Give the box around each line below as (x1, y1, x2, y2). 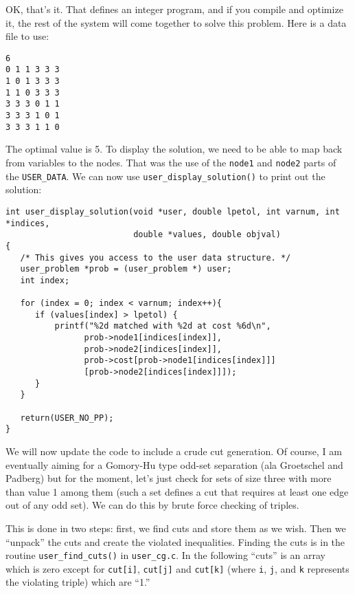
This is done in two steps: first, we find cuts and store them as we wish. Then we (5, 520, 346, 535)
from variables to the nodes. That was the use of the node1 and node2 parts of (5, 155, 336, 169)
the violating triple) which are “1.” (5, 575, 150, 589)
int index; (20, 275, 70, 285)
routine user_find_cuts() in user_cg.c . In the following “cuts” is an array (5, 548, 325, 562)
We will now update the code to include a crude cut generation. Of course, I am (5, 444, 342, 458)
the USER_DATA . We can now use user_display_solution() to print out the (5, 168, 325, 183)
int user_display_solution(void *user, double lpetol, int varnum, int (5, 206, 340, 217)
